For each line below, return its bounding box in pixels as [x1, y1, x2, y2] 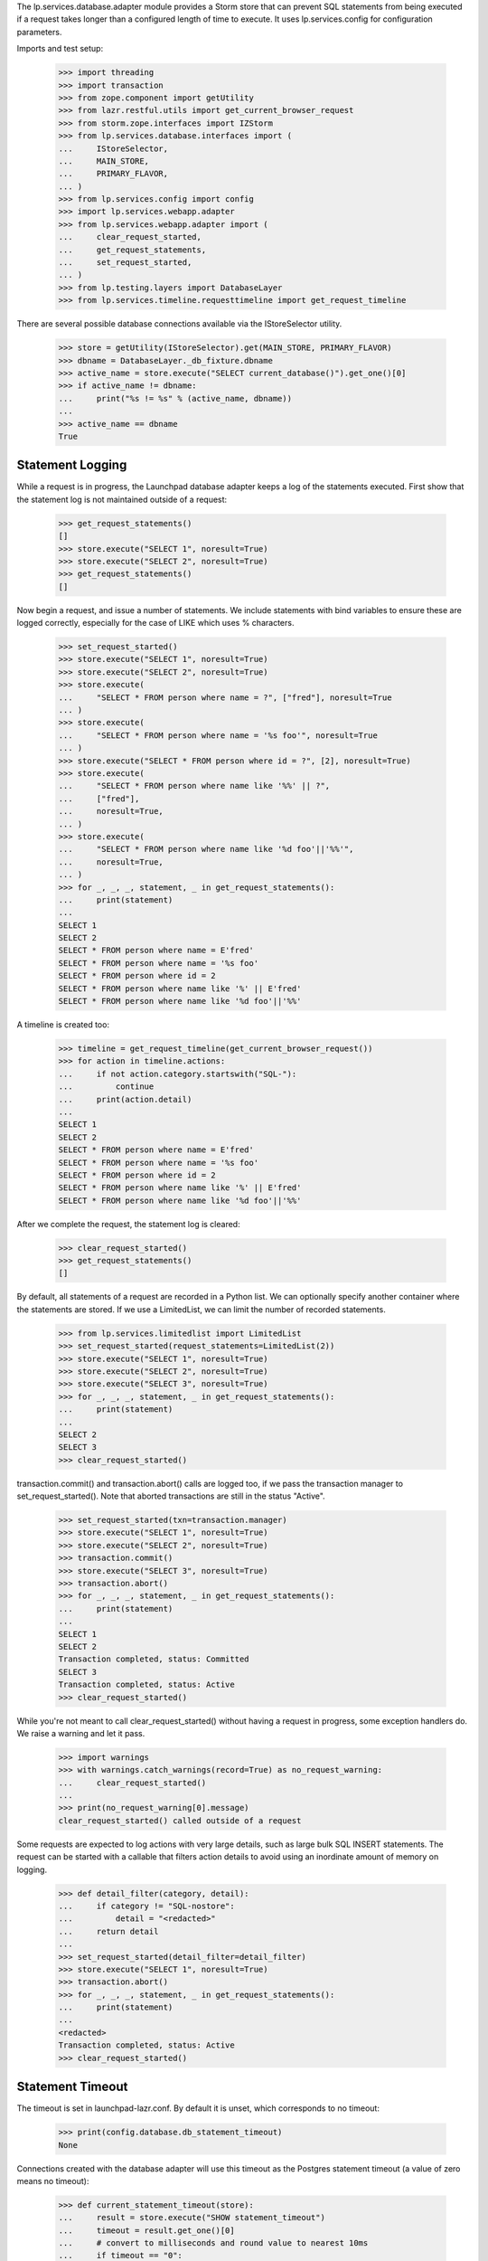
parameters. [16, 26, 62, 37]
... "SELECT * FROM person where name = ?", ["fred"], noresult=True [58, 692, 392, 703]
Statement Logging [16, 458, 127, 473]
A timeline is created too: [16, 1019, 110, 1030]
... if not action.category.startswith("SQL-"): [58, 1068, 297, 1079]
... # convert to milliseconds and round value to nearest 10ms [58, 2238, 369, 2248]
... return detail [58, 1926, 159, 1936]
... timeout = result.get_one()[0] [58, 2225, 235, 2236]
